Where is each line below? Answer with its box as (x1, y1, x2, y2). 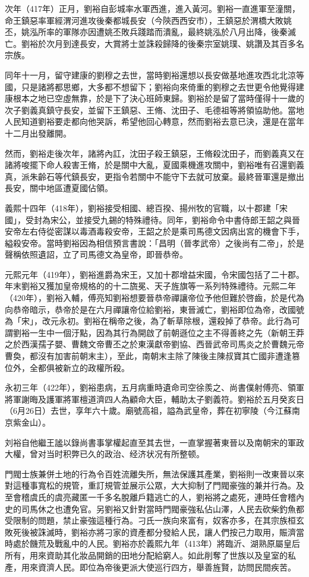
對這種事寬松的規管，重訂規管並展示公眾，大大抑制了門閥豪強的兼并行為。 (5, 479, 296, 492)
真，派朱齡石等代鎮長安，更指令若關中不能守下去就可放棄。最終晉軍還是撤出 (5, 170, 304, 182)
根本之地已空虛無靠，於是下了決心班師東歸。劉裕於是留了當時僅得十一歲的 (12, 92, 304, 104)
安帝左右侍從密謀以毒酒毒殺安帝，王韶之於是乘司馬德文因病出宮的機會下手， (5, 225, 304, 237)
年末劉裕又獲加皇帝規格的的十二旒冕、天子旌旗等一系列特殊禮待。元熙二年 (5, 280, 296, 292)
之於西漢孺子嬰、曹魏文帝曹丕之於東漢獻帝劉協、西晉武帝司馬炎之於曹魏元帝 (5, 338, 304, 350)
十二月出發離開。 (5, 126, 71, 139)
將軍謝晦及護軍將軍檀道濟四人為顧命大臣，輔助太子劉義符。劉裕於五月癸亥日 (5, 392, 304, 405)
